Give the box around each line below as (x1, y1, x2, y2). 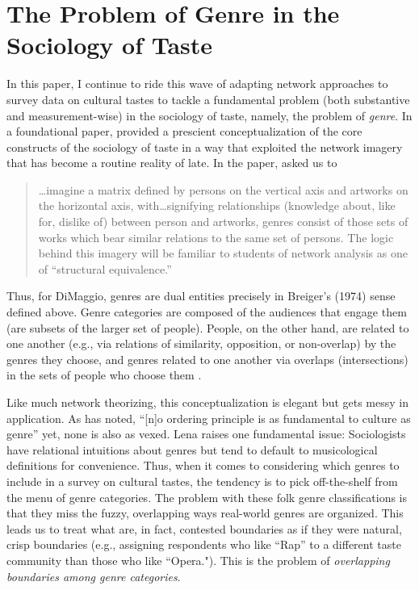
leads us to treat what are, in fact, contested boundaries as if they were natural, (6, 520, 402, 537)
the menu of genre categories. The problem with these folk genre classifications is (6, 488, 408, 505)
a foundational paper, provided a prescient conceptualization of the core (6, 123, 362, 140)
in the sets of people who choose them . (6, 366, 202, 383)
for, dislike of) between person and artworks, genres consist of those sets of (38, 213, 409, 230)
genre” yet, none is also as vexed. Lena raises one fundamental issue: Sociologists (6, 425, 406, 442)
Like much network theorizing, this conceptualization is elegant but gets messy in (6, 394, 409, 410)
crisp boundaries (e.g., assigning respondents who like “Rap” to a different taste (6, 536, 401, 553)
